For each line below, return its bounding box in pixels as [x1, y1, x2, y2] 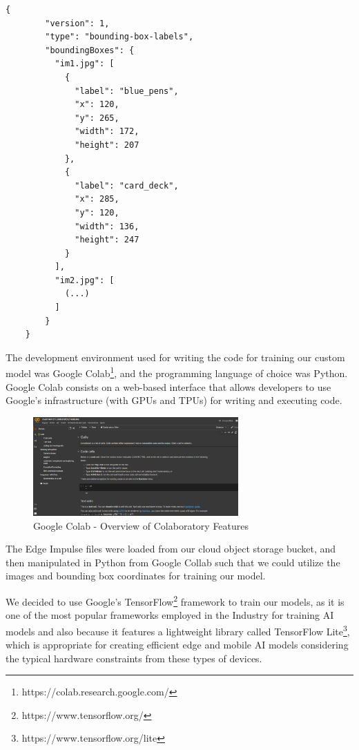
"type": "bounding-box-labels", [45, 32, 194, 42]
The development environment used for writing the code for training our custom [6, 349, 345, 364]
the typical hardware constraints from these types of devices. [6, 651, 262, 665]
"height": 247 [75, 235, 139, 245]
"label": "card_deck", [75, 180, 179, 191]
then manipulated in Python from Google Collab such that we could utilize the [6, 555, 340, 569]
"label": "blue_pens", [75, 86, 179, 96]
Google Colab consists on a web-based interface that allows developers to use [6, 379, 331, 394]
